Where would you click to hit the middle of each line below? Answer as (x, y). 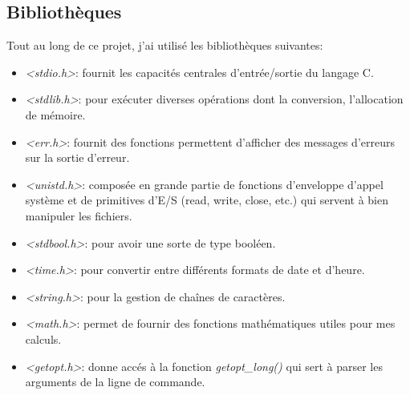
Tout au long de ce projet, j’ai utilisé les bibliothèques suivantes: (165, 45)
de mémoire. (55, 114)
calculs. (43, 339)
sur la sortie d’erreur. (77, 157)
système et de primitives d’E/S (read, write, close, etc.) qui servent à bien (207, 200)
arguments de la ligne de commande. (115, 382)
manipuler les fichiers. (79, 215)
